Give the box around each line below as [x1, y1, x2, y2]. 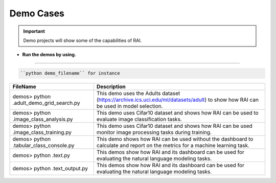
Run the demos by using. [22, 52, 77, 58]
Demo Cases [9, 8, 65, 19]
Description [96, 83, 126, 90]
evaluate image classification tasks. [96, 116, 182, 123]
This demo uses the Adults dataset [96, 90, 180, 97]
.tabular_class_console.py [12, 142, 75, 149]
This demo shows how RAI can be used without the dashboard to [96, 135, 254, 143]
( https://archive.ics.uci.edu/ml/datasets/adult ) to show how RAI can [96, 96, 259, 103]
